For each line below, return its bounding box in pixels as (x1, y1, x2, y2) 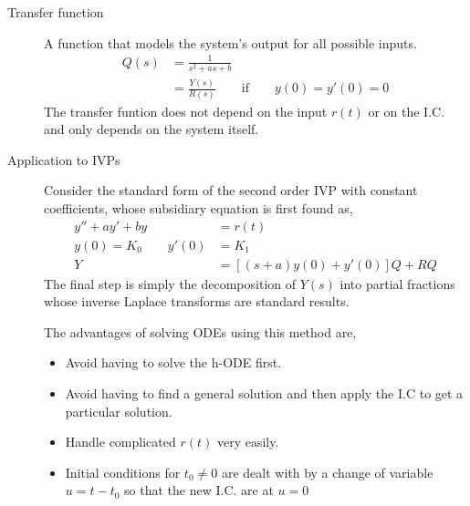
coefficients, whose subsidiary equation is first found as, (44, 198, 353, 217)
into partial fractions (339, 274, 455, 293)
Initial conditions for (65, 462, 181, 481)
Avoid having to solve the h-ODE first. (65, 353, 282, 372)
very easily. (216, 432, 279, 451)
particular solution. (65, 401, 172, 420)
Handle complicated (65, 432, 176, 451)
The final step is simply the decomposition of (44, 274, 297, 293)
